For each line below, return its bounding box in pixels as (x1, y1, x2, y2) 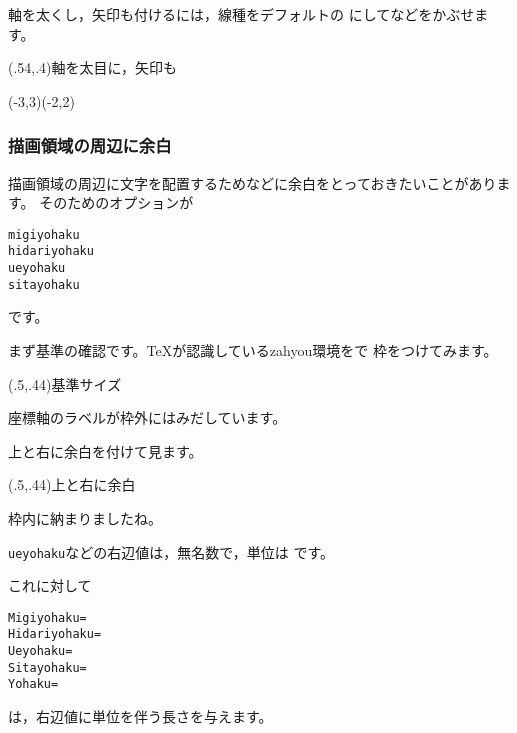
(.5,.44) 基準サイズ (8, 373, 122, 394)
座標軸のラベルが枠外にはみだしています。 (8, 407, 287, 428)
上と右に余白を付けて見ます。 (8, 440, 203, 461)
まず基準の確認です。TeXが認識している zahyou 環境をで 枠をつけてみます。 (8, 340, 498, 360)
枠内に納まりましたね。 (8, 507, 162, 528)
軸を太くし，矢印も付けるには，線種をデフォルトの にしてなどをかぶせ (8, 4, 475, 24)
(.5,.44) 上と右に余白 (8, 474, 136, 495)
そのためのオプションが (39, 192, 194, 213)
